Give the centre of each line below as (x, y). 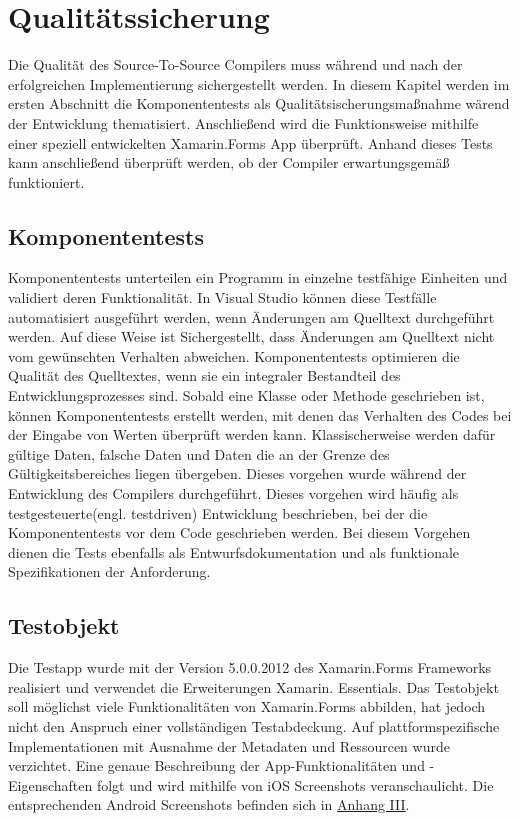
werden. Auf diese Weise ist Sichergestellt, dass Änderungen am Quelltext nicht (251, 336)
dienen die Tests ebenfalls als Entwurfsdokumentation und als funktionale (234, 551)
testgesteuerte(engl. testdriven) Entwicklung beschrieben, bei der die (218, 512)
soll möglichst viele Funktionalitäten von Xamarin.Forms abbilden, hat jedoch (247, 706)
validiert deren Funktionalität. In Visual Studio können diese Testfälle (222, 297)
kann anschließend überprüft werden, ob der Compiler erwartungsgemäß (229, 162)
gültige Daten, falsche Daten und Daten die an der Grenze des (199, 453)
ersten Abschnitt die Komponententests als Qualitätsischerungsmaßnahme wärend (259, 103)
